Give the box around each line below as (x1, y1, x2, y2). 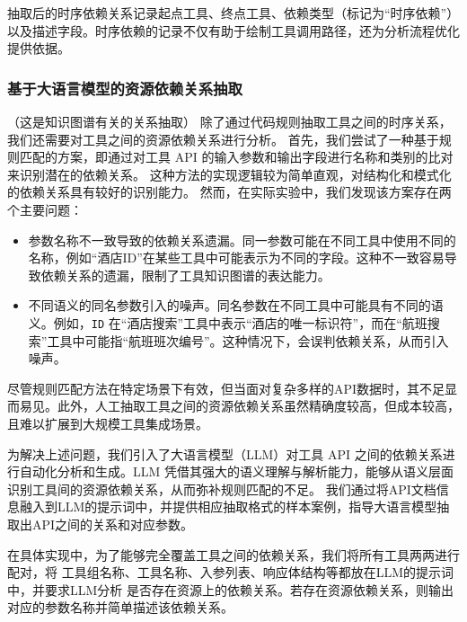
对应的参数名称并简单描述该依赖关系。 (7, 598, 233, 617)
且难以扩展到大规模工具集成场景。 (7, 413, 208, 432)
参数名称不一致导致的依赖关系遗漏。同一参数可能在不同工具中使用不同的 (28, 230, 456, 249)
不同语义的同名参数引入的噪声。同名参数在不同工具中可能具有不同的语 (28, 296, 444, 315)
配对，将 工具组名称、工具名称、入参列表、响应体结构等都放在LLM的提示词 (7, 563, 454, 582)
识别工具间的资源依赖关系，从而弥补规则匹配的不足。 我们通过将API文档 (7, 479, 436, 498)
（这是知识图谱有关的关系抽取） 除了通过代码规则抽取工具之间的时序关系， (7, 112, 452, 130)
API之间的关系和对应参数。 (31, 514, 194, 533)
